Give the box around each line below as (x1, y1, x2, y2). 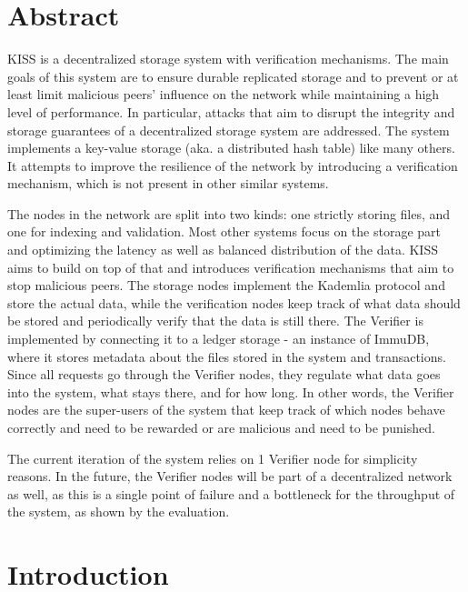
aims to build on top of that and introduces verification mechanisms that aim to (7, 257, 454, 276)
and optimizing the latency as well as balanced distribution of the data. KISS (7, 240, 438, 259)
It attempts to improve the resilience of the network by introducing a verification (7, 156, 458, 175)
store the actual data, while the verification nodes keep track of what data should (7, 293, 461, 312)
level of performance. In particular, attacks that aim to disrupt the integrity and (7, 102, 455, 121)
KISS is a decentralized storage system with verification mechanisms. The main (7, 49, 449, 68)
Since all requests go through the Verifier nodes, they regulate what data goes (7, 365, 441, 384)
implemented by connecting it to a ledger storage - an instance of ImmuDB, (7, 329, 430, 348)
